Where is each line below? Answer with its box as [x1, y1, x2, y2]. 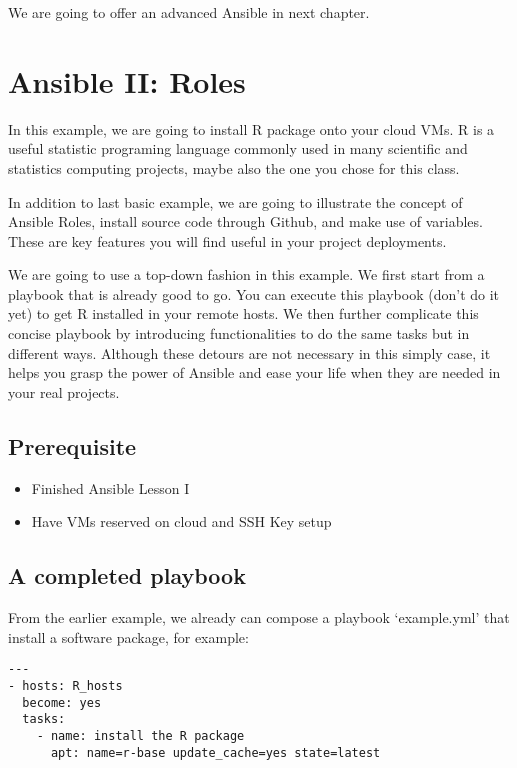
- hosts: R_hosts [8, 678, 123, 693]
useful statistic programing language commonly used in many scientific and [8, 138, 468, 159]
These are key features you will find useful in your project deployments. [8, 230, 447, 251]
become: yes [22, 695, 102, 710]
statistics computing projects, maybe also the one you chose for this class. [8, 157, 460, 178]
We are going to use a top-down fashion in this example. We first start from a [8, 264, 485, 285]
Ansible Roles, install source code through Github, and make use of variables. [8, 211, 483, 232]
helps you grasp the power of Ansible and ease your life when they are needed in [8, 362, 501, 383]
